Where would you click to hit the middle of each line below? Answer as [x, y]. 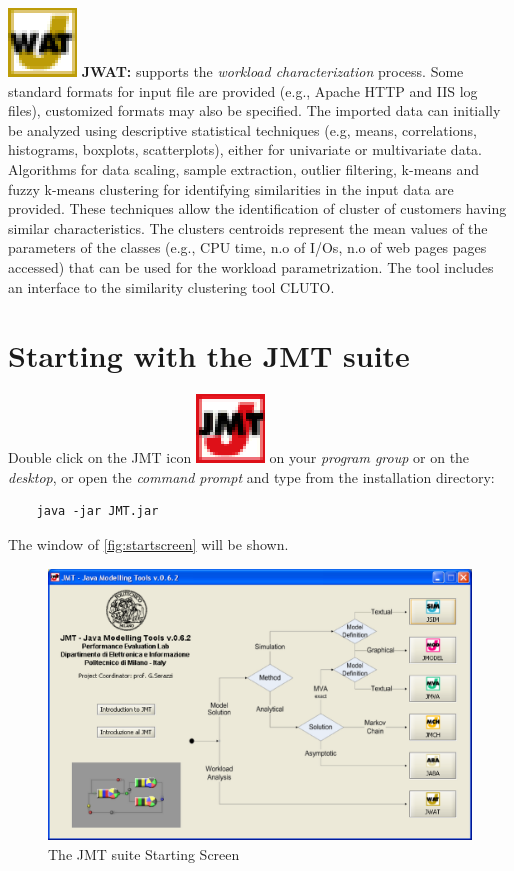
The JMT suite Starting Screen [144, 853]
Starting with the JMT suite [209, 355]
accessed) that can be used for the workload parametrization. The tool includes [251, 266]
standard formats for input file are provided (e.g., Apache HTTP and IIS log [243, 90]
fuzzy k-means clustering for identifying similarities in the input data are [231, 188]
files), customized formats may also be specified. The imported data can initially [254, 110]
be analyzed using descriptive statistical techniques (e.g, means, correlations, [242, 129]
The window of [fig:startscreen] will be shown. [148, 544]
